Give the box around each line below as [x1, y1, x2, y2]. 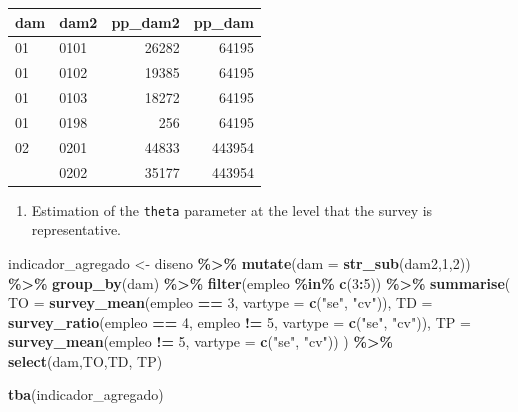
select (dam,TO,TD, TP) [8, 350, 163, 371]
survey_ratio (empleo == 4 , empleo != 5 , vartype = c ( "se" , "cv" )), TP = [8, 311, 471, 332]
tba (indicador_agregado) [8, 384, 164, 405]
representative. [31, 219, 122, 240]
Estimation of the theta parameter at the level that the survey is [31, 199, 433, 220]
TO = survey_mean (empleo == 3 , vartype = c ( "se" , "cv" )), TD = [8, 292, 433, 313]
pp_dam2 [111, 11, 180, 32]
